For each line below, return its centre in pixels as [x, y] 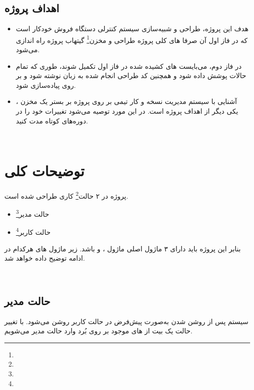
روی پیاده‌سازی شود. [46, 85]
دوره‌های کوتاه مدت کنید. [52, 120]
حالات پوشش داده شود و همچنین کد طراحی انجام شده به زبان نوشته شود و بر [131, 75]
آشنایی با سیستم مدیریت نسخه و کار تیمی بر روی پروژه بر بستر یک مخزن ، [126, 101]
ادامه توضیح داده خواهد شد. [45, 258]
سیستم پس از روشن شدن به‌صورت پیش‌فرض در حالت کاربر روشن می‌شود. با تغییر [127, 321]
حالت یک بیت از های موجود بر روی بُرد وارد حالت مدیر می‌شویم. [98, 331]
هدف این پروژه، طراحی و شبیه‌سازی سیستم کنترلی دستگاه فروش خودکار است [132, 29]
